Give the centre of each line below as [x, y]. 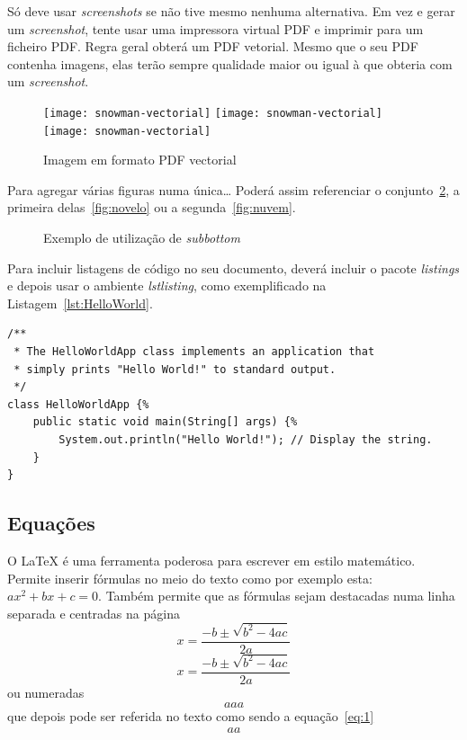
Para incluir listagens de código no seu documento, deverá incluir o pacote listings [233, 267]
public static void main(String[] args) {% [165, 422]
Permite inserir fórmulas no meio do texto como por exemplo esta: [190, 578]
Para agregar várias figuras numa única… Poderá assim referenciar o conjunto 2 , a [233, 189]
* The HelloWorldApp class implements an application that [194, 352]
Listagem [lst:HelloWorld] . [80, 303]
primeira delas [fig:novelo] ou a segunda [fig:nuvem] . [152, 207]
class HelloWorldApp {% [78, 404]
